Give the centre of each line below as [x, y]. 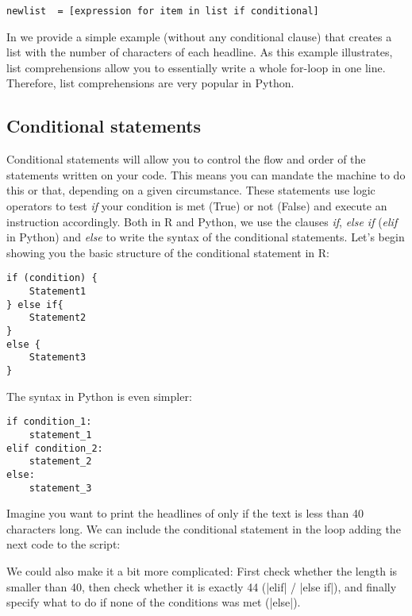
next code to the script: [64, 544]
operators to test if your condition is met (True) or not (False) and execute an [197, 206]
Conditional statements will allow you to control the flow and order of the [186, 159]
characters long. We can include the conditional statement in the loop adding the [204, 528]
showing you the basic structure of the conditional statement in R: [168, 252]
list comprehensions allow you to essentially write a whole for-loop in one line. [196, 67]
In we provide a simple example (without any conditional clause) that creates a [199, 36]
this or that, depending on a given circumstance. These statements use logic [191, 190]
